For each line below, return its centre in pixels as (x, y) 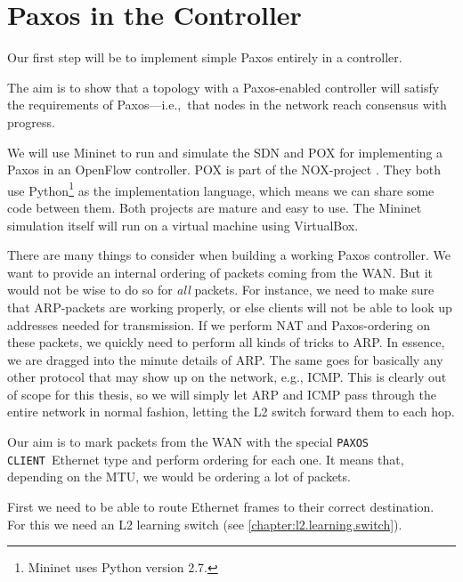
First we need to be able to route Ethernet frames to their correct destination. (221, 506)
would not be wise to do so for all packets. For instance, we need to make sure (221, 290)
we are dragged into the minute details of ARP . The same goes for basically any (225, 359)
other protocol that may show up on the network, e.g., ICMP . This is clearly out (227, 377)
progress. (31, 121)
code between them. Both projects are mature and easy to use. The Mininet (215, 207)
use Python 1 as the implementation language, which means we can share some (221, 189)
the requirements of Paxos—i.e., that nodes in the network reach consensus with (227, 105)
